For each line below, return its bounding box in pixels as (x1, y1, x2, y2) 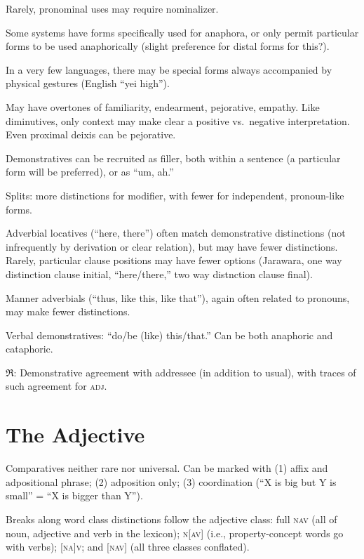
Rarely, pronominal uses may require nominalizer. (6, 1, 219, 15)
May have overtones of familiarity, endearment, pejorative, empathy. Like (6, 99, 320, 114)
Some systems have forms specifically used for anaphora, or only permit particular (6, 25, 359, 39)
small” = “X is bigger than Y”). (6, 488, 143, 503)
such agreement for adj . (6, 379, 107, 393)
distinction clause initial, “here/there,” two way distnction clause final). (6, 266, 313, 281)
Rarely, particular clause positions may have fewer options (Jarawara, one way (6, 253, 342, 268)
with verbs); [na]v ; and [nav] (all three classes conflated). (6, 539, 250, 554)
